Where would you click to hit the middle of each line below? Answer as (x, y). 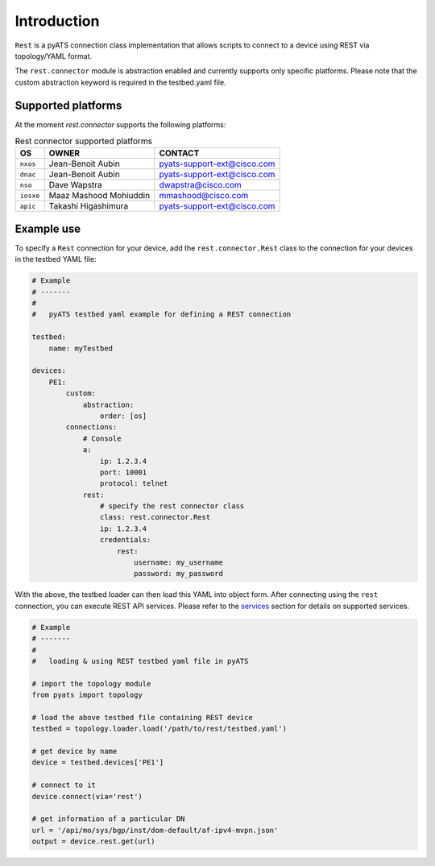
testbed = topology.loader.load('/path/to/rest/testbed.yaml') (159, 729)
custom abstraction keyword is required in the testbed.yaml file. (120, 82)
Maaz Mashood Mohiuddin (99, 196)
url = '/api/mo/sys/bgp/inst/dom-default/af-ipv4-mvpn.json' (155, 830)
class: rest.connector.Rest (155, 517)
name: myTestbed (81, 348)
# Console (102, 438)
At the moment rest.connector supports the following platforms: (120, 124)
